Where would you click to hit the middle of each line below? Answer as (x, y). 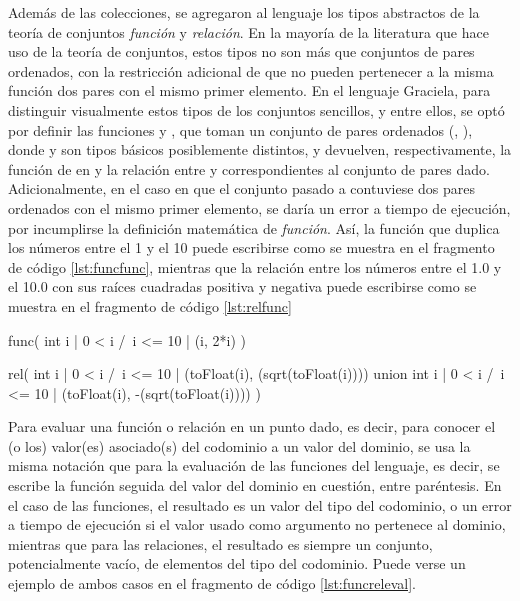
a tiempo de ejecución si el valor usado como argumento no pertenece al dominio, (257, 524)
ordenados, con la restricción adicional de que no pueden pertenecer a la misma (251, 70)
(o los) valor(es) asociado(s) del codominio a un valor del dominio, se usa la (239, 445)
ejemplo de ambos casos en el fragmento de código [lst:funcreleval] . (212, 583)
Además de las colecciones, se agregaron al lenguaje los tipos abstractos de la (244, 12)
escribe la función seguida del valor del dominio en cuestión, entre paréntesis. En (255, 485)
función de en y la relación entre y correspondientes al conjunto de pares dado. (249, 168)
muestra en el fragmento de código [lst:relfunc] (150, 305)
